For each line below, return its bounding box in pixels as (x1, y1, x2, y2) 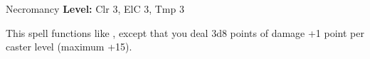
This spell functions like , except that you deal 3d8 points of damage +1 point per (6, 25, 364, 40)
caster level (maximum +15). (6, 39, 132, 54)
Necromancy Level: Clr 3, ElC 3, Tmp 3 (6, 1, 184, 16)
